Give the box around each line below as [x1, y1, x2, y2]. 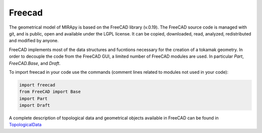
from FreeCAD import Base [19, 89, 81, 95]
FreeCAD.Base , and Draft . [9, 60, 61, 66]
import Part [19, 96, 48, 101]
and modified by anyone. [9, 38, 59, 44]
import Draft [19, 102, 50, 108]
